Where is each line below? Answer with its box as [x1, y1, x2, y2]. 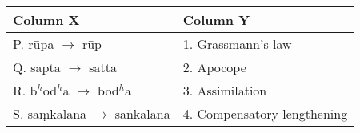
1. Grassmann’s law [182, 34, 292, 53]
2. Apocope [182, 58, 246, 76]
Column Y [182, 10, 250, 29]
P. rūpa [13, 34, 54, 53]
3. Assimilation [182, 81, 267, 99]
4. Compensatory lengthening [182, 104, 348, 123]
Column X [13, 10, 80, 29]
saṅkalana [114, 104, 170, 123]
